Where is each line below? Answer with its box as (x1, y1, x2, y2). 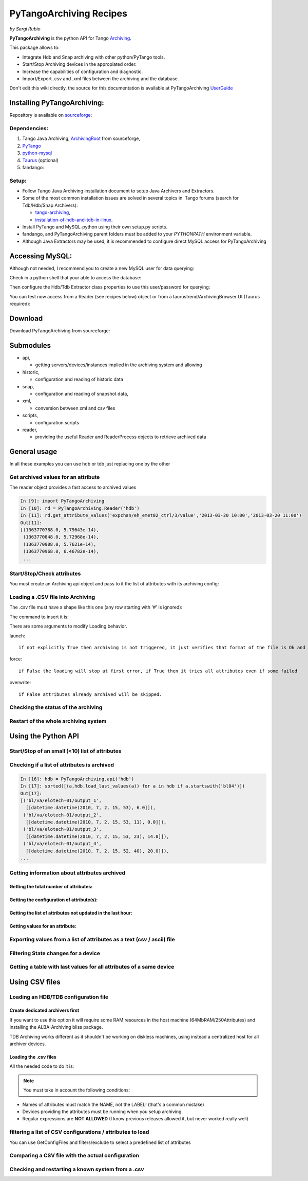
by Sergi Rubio (9, 26, 41, 32)
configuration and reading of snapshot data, (35, 391, 128, 397)
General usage (9, 448, 57, 456)
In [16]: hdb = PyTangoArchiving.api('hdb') (20, 776, 134, 782)
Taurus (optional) (22, 157, 59, 163)
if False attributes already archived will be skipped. (18, 691, 162, 697)
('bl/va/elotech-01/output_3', (23, 826, 102, 832)
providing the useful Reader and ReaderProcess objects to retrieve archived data (35, 434, 206, 440)
